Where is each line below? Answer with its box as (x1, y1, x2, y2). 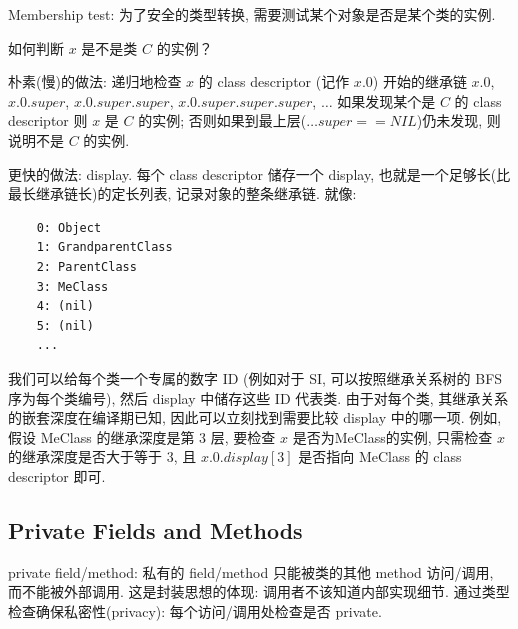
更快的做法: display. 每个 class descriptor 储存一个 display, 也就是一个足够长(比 (8, 163, 511, 184)
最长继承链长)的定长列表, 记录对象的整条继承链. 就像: (8, 183, 357, 204)
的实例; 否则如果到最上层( (138, 110, 307, 131)
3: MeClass (36, 279, 109, 294)
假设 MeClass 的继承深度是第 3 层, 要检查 (8, 426, 276, 447)
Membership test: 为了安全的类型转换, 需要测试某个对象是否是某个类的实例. (8, 4, 496, 24)
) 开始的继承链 (372, 71, 467, 92)
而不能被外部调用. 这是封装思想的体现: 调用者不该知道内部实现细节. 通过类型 (8, 581, 510, 602)
